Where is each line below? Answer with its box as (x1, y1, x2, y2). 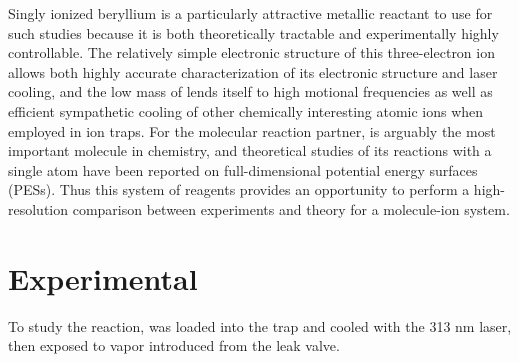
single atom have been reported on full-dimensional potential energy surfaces (8, 159, 478, 180)
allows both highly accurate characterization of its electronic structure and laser (8, 61, 498, 82)
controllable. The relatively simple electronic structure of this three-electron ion (8, 42, 495, 63)
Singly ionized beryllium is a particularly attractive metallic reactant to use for (8, 3, 493, 23)
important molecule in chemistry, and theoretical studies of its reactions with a (8, 140, 492, 161)
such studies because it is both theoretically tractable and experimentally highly (8, 22, 499, 43)
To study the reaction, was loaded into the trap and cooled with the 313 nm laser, (8, 315, 512, 336)
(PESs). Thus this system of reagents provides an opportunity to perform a (8, 179, 470, 200)
